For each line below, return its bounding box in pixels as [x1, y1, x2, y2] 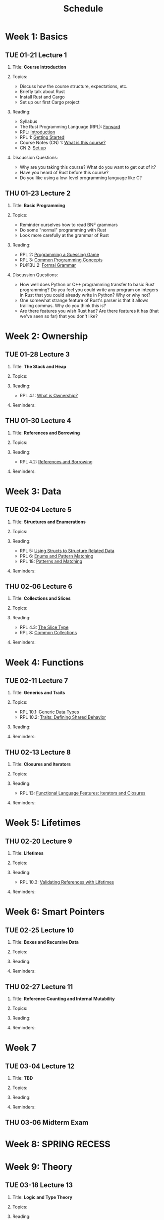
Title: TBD [12, 1075, 33, 1081]
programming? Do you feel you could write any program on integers [19, 287, 159, 293]
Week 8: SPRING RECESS [5, 1138, 110, 1150]
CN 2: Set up [19, 145, 46, 151]
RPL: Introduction [19, 129, 55, 135]
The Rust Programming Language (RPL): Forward [19, 124, 120, 129]
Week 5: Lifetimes [5, 817, 81, 829]
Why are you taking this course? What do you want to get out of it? [19, 164, 156, 170]
